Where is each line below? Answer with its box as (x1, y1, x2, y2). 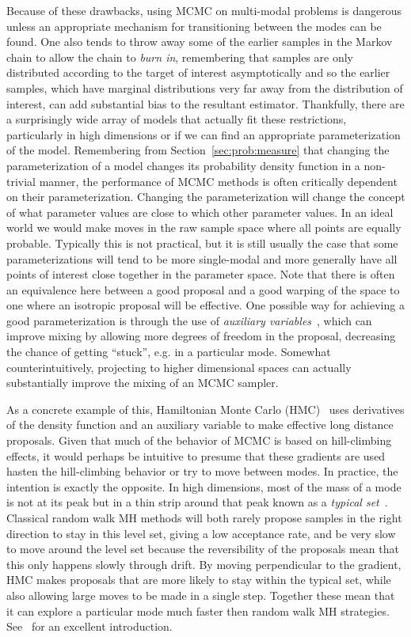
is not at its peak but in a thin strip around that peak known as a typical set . (6, 494, 388, 510)
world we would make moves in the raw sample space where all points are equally (6, 219, 401, 236)
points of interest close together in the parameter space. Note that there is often (6, 266, 395, 282)
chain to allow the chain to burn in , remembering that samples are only (6, 48, 353, 65)
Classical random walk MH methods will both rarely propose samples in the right (6, 510, 402, 525)
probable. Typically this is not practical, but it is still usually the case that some (6, 234, 398, 251)
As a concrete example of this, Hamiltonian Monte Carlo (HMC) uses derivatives (6, 400, 405, 417)
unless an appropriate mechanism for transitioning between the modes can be (6, 17, 382, 34)
